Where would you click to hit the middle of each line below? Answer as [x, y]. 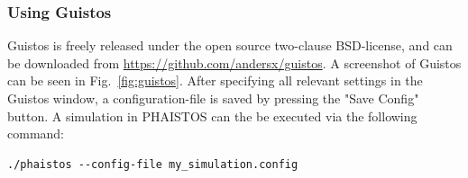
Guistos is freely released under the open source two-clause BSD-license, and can [230, 45]
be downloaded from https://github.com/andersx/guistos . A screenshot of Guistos [234, 62]
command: [36, 133]
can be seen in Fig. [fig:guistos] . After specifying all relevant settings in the [215, 80]
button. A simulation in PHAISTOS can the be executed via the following [212, 116]
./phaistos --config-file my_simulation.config [153, 164]
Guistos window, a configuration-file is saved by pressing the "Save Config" [213, 98]
